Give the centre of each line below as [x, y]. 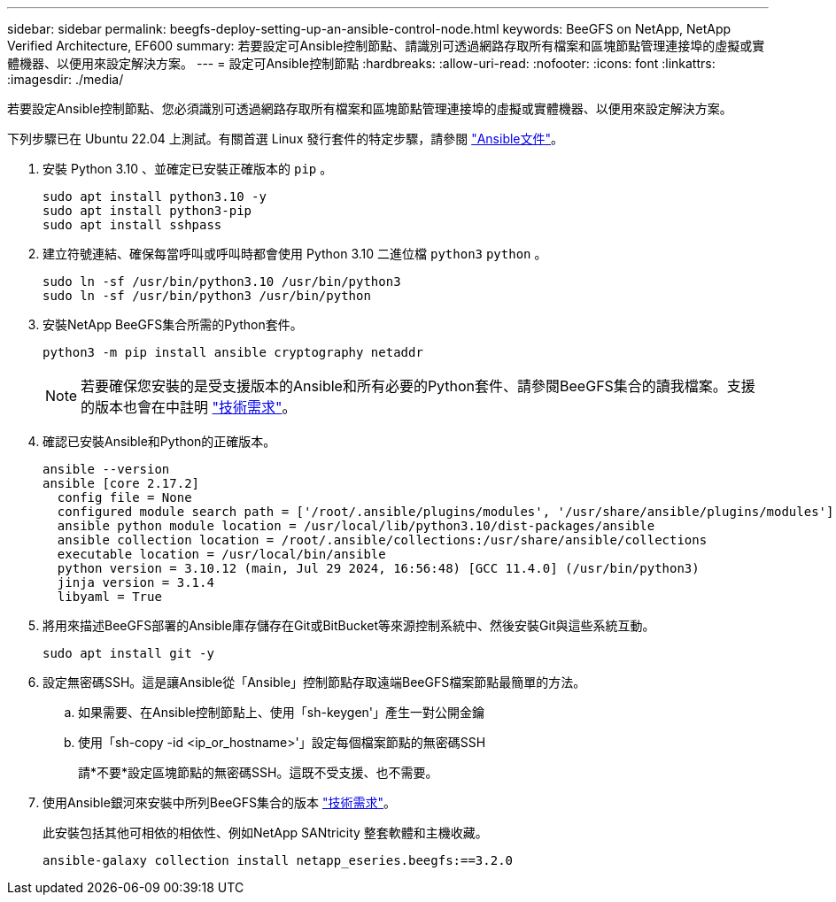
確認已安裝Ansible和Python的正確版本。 [159, 441]
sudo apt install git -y [128, 653]
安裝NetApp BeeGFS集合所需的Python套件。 [173, 324]
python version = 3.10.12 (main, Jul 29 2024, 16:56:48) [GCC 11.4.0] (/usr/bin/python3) [378, 568]
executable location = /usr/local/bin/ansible [221, 554]
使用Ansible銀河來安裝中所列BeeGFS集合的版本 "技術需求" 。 [219, 802]
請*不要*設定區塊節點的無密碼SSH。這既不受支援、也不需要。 [258, 772]
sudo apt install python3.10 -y [155, 197]
